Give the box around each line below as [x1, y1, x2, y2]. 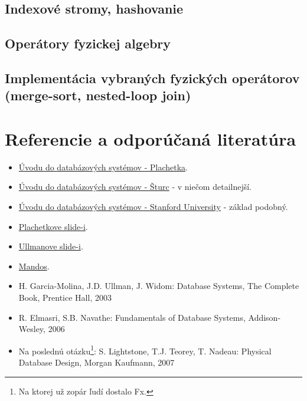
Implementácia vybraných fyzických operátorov [5, 68, 300, 87]
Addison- [248, 311, 281, 323]
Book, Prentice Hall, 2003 [18, 291, 112, 304]
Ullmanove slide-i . [18, 240, 83, 252]
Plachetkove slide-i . [18, 220, 88, 232]
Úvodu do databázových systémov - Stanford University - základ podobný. [18, 200, 288, 213]
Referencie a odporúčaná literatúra [5, 126, 296, 150]
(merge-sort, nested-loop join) [5, 86, 191, 104]
